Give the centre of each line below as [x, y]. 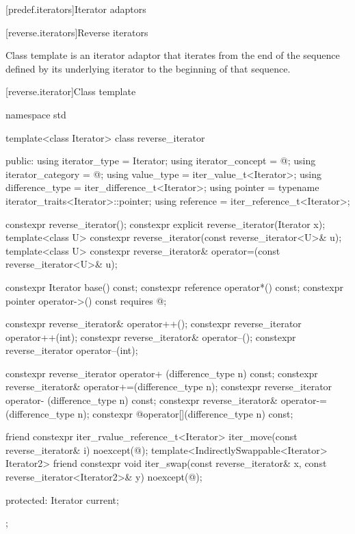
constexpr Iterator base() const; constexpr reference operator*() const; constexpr [174, 287]
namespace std [36, 114]
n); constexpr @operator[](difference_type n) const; [185, 413]
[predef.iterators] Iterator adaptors [76, 9]
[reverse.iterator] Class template [71, 91]
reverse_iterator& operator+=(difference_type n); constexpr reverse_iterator [169, 386]
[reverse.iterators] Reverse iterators [77, 32]
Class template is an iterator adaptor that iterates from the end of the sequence [173, 55]
